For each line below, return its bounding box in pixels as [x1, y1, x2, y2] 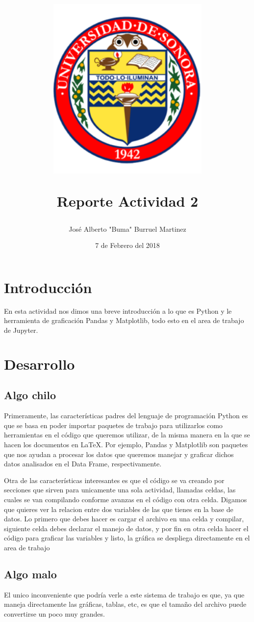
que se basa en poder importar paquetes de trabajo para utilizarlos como [4, 420, 223, 430]
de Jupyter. [4, 325, 38, 335]
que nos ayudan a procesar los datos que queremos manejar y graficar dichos [4, 449, 234, 459]
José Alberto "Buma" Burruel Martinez [69, 223, 186, 234]
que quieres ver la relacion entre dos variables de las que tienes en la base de [4, 504, 233, 514]
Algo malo [4, 566, 57, 581]
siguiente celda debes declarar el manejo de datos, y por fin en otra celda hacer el [4, 523, 249, 533]
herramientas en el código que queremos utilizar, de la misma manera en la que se [4, 430, 250, 440]
